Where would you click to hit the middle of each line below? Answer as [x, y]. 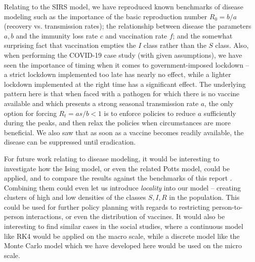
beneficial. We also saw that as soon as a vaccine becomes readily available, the [124, 132]
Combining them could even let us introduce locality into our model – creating [123, 187]
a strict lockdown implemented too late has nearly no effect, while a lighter [118, 74]
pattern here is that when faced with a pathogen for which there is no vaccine [122, 94]
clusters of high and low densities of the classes [75, 197]
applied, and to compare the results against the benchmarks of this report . [118, 178]
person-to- [227, 206]
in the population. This [204, 197]
